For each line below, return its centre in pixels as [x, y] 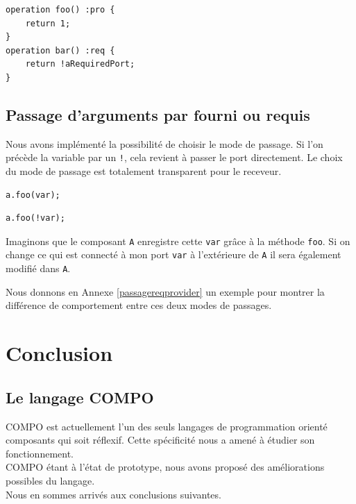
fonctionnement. [40, 453]
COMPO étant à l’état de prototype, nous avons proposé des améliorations [165, 467]
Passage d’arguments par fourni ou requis [158, 114]
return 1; [48, 23]
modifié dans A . [38, 268]
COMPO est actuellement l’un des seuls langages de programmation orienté [167, 426]
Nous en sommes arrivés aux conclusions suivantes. [113, 494]
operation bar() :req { [60, 50]
